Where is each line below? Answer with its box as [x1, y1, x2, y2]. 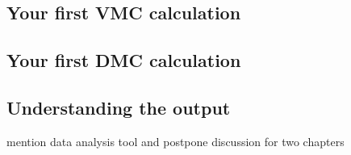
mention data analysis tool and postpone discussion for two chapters [6, 132, 345, 149]
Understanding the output [6, 94, 231, 119]
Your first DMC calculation [6, 48, 241, 73]
